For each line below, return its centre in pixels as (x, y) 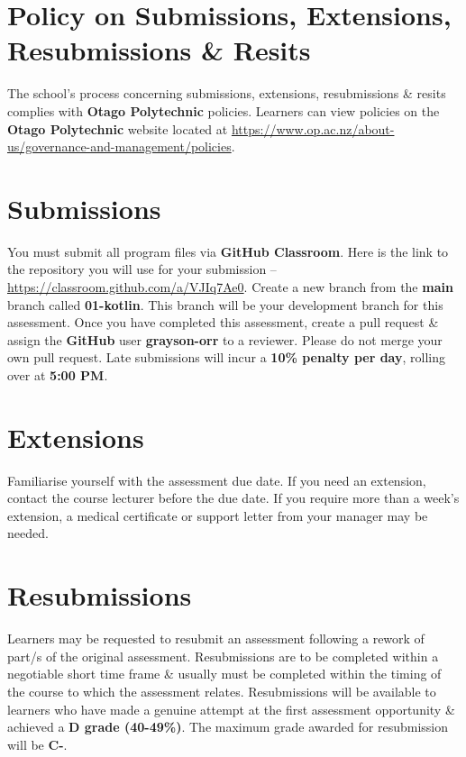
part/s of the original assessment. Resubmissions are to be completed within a (223, 656)
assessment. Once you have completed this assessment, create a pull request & (223, 322)
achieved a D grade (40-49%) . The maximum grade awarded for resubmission (228, 727)
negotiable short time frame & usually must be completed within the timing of (224, 674)
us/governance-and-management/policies (119, 146)
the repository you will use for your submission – (142, 269)
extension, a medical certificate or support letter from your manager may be (218, 515)
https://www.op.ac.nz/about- (313, 128)
